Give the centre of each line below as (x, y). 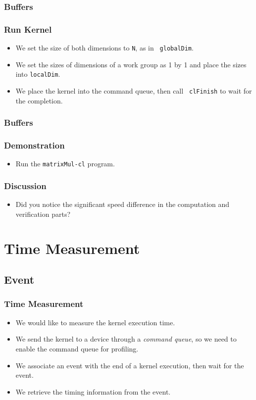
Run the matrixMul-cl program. (65, 164)
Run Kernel (28, 29)
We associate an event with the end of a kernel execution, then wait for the (130, 365)
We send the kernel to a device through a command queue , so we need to (126, 339)
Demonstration (34, 145)
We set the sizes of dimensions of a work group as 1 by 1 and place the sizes (131, 64)
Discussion (25, 185)
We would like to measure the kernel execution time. (95, 322)
